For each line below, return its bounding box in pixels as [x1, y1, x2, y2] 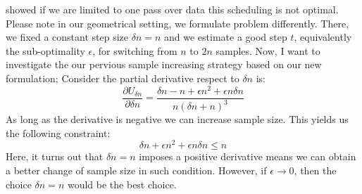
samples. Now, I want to [216, 43, 320, 58]
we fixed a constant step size [6, 30, 129, 44]
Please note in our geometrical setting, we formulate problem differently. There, [6, 15, 349, 30]
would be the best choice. [67, 176, 177, 191]
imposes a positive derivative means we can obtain [139, 149, 356, 164]
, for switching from [92, 43, 177, 58]
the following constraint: [6, 125, 111, 140]
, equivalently [294, 30, 352, 44]
